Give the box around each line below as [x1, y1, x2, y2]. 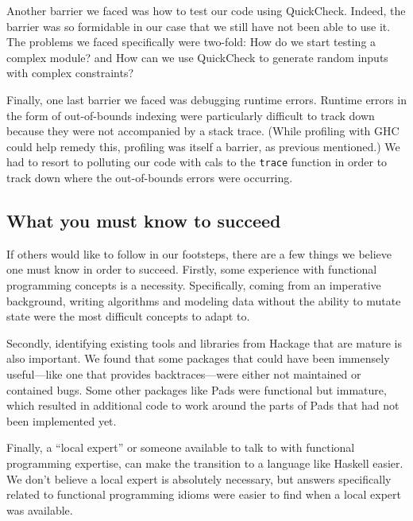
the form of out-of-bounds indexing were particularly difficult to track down [6, 107, 375, 123]
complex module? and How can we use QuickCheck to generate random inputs [6, 49, 388, 65]
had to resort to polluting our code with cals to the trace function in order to [6, 154, 388, 170]
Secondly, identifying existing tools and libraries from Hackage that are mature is [6, 334, 402, 351]
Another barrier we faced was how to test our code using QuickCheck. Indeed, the [6, 2, 406, 18]
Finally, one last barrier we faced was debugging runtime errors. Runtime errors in [6, 91, 407, 107]
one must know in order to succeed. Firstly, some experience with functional [6, 261, 377, 278]
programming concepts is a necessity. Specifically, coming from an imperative [6, 276, 381, 293]
